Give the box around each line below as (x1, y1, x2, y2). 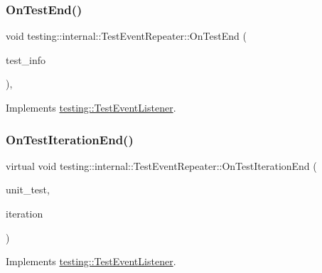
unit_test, (6, 182, 50, 197)
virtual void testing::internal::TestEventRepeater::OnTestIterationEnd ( (6, 158, 317, 173)
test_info (6, 52, 46, 67)
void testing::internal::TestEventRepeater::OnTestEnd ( (6, 28, 247, 43)
